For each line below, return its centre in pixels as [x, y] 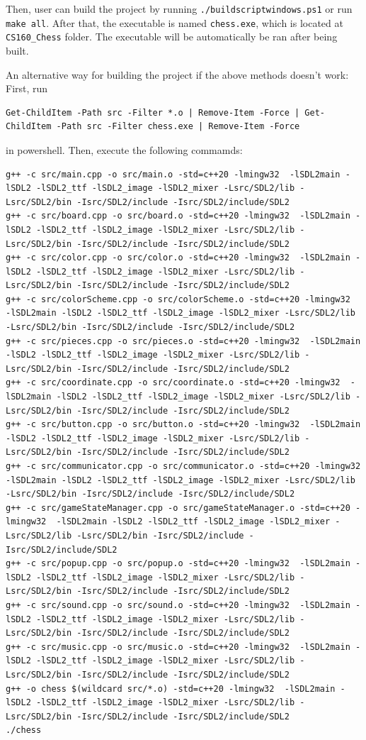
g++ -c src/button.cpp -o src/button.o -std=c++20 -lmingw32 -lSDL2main [183, 425]
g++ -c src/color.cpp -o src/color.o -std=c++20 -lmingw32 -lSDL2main [178, 258]
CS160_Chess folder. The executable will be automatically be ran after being [172, 37]
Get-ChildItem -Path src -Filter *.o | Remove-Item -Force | [153, 112]
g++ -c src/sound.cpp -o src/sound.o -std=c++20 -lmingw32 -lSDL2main [178, 605]
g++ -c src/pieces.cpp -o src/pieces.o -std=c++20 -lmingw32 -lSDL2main [183, 341]
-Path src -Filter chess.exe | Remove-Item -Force [178, 127]
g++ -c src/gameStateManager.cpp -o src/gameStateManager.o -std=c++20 [178, 508]
